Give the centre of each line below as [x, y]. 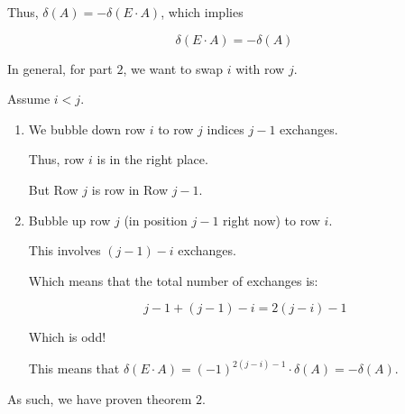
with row [260, 68]
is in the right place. [152, 159]
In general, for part [60, 68]
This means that [74, 368]
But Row [53, 189]
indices [226, 129]
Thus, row [56, 159]
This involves [64, 250]
